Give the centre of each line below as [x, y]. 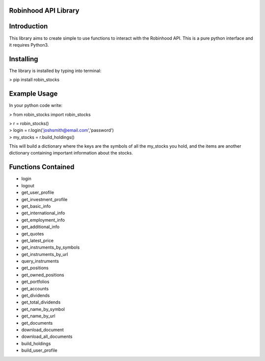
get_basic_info [36, 206]
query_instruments [40, 261]
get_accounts [35, 288]
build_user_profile [39, 350]
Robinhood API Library [44, 11]
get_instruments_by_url [45, 254]
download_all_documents [47, 336]
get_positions [35, 268]
